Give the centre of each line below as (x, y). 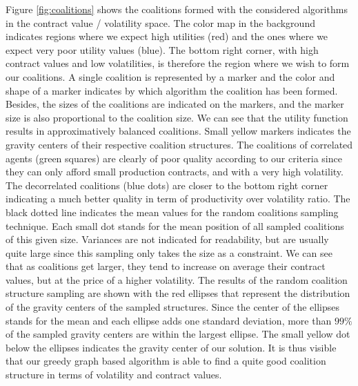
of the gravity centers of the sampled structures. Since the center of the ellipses (172, 307)
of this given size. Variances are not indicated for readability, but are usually (167, 239)
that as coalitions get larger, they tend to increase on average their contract (166, 266)
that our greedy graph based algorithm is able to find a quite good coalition (166, 361)
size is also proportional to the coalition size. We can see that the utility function (177, 117)
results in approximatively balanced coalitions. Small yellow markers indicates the (178, 131)
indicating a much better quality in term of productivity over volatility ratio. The (178, 199)
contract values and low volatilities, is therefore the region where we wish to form (178, 63)
